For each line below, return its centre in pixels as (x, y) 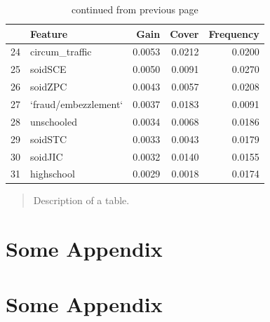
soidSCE (48, 69)
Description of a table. (81, 200)
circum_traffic (61, 52)
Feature (49, 33)
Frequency (234, 33)
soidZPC (49, 87)
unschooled (54, 121)
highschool (53, 174)
